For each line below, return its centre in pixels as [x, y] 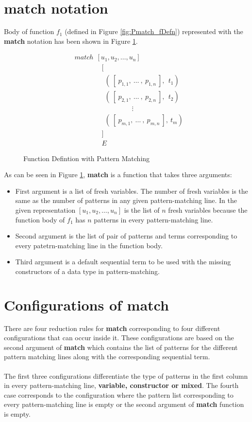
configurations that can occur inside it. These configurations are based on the [119, 338]
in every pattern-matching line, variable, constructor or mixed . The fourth [121, 385]
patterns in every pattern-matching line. [153, 219]
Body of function [29, 31]
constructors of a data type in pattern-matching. [87, 271]
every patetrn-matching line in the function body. [89, 245]
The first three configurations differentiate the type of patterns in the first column [126, 376]
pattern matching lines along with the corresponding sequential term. [107, 357]
